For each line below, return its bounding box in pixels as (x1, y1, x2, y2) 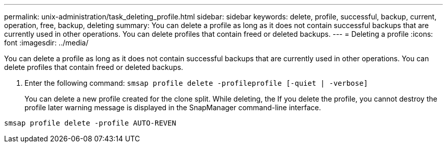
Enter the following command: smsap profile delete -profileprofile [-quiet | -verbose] (24, 79, 368, 87)
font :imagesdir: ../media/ (4, 38, 89, 47)
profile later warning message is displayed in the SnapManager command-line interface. (24, 103, 321, 112)
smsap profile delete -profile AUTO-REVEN (4, 119, 177, 127)
